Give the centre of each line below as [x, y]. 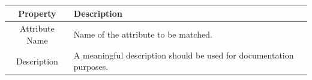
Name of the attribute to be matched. [143, 34]
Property [37, 13]
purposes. [91, 67]
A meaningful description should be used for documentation [184, 55]
